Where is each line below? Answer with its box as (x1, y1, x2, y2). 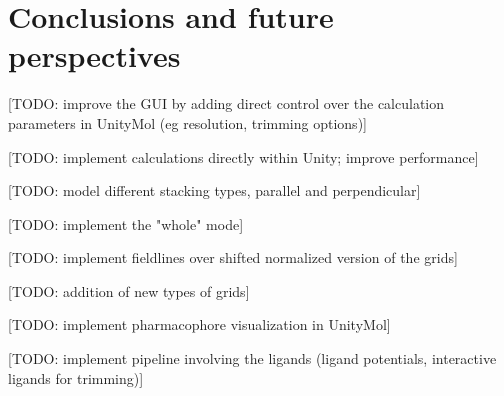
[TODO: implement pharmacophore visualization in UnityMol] (8, 314, 391, 335)
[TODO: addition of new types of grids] (8, 280, 250, 301)
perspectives (8, 35, 181, 76)
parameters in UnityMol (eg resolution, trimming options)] (8, 112, 367, 133)
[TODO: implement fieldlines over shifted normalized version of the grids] (8, 247, 458, 268)
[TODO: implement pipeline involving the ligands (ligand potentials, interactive (8, 348, 497, 369)
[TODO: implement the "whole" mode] (8, 213, 244, 234)
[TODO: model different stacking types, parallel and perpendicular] (8, 180, 421, 201)
